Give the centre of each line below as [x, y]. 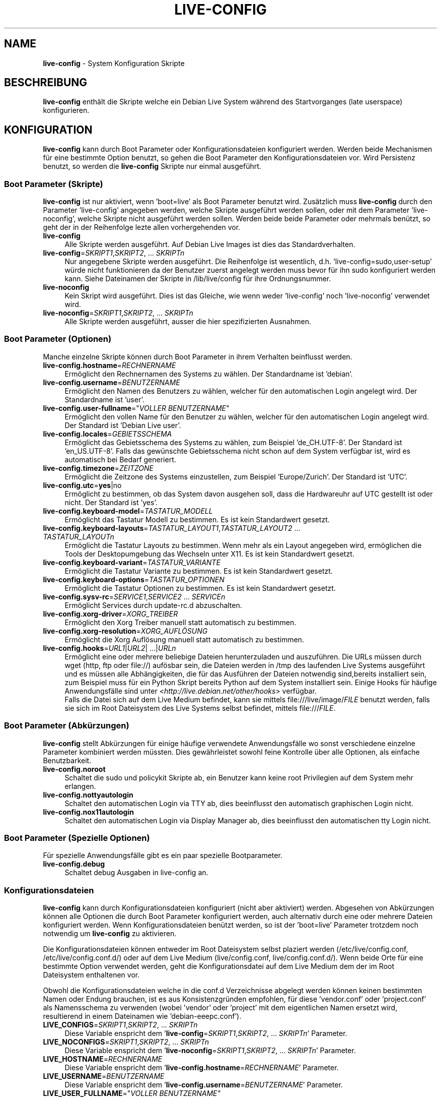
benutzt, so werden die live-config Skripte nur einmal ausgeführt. [152, 166]
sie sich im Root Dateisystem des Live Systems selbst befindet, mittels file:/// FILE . [200, 708]
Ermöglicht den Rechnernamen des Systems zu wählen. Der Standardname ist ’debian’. [209, 374]
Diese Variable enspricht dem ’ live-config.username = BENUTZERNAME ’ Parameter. [204, 1085]
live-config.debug [74, 864]
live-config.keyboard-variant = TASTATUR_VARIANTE [132, 562]
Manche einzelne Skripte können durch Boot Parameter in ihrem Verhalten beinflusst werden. [198, 356]
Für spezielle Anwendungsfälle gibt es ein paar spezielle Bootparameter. [163, 856]
